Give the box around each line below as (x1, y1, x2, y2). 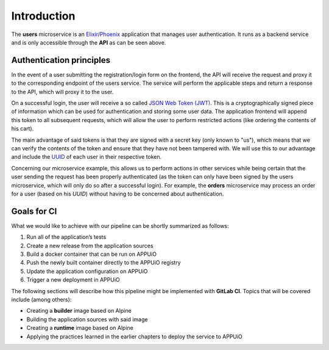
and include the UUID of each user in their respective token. (11, 153, 162, 161)
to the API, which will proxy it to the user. (11, 88, 114, 95)
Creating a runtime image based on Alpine (26, 324, 133, 332)
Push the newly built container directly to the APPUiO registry (26, 259, 181, 266)
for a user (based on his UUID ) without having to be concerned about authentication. (11, 190, 224, 197)
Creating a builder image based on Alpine (26, 307, 132, 315)
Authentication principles (11, 55, 111, 65)
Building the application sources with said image (26, 315, 148, 323)
